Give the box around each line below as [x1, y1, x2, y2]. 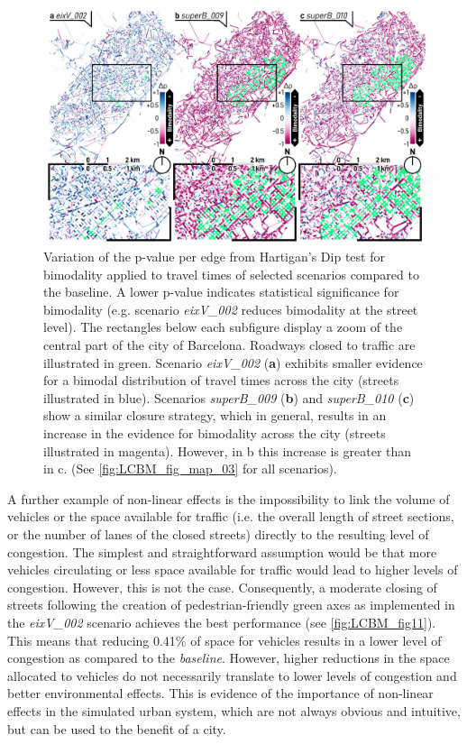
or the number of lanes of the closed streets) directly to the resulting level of [7, 525, 429, 544]
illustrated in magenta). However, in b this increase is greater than [43, 441, 412, 460]
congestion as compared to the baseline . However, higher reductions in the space [7, 648, 450, 667]
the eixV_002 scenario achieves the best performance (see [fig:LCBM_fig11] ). [7, 612, 436, 631]
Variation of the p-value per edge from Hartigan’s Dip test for [43, 247, 385, 266]
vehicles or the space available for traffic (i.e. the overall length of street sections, [7, 507, 454, 526]
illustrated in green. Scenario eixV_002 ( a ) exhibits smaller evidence [43, 353, 423, 372]
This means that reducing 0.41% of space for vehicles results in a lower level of [7, 630, 442, 649]
